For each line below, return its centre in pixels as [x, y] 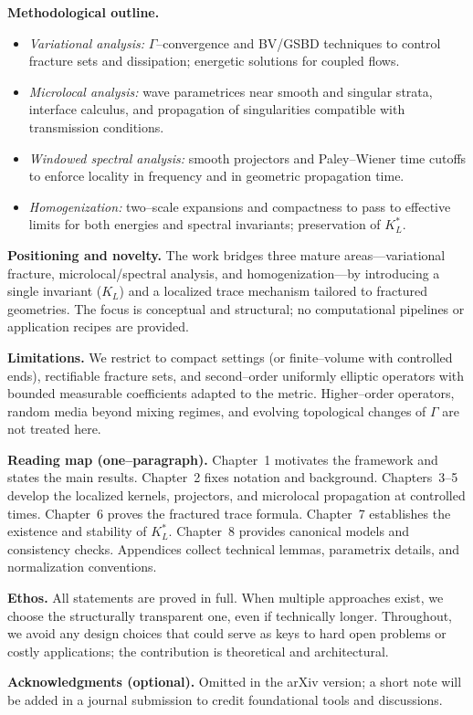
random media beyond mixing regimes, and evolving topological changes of [217, 410]
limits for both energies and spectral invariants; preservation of [205, 224]
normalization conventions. [82, 567]
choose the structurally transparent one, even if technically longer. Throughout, [230, 615]
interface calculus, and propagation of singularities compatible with [217, 109]
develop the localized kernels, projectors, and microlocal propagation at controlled [236, 495]
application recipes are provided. [98, 326]
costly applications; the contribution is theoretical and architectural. [198, 651]
